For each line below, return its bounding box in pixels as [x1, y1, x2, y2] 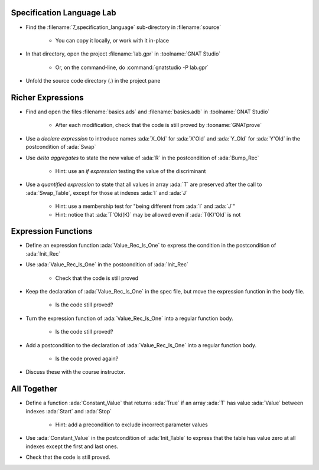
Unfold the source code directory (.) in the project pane [25, 77, 161, 84]
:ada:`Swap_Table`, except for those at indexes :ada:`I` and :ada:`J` [25, 189, 188, 196]
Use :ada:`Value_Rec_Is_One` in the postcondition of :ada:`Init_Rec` [25, 261, 188, 268]
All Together [11, 384, 57, 394]
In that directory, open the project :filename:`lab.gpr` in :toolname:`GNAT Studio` [25, 50, 221, 57]
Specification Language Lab [11, 8, 116, 18]
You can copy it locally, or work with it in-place [55, 37, 170, 44]
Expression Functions [11, 226, 93, 236]
